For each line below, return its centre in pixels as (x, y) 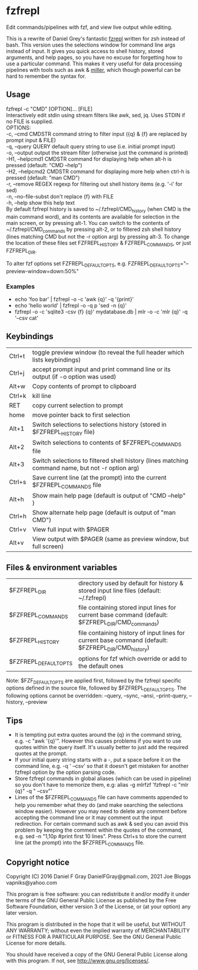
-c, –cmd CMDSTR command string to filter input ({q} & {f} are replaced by (97, 134)
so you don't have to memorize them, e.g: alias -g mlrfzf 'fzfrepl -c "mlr (101, 785)
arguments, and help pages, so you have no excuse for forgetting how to (94, 57)
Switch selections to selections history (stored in (99, 424)
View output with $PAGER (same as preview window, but (110, 539)
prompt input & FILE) (31, 140)
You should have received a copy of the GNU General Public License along (97, 955)
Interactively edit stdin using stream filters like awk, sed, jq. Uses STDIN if (96, 115)
